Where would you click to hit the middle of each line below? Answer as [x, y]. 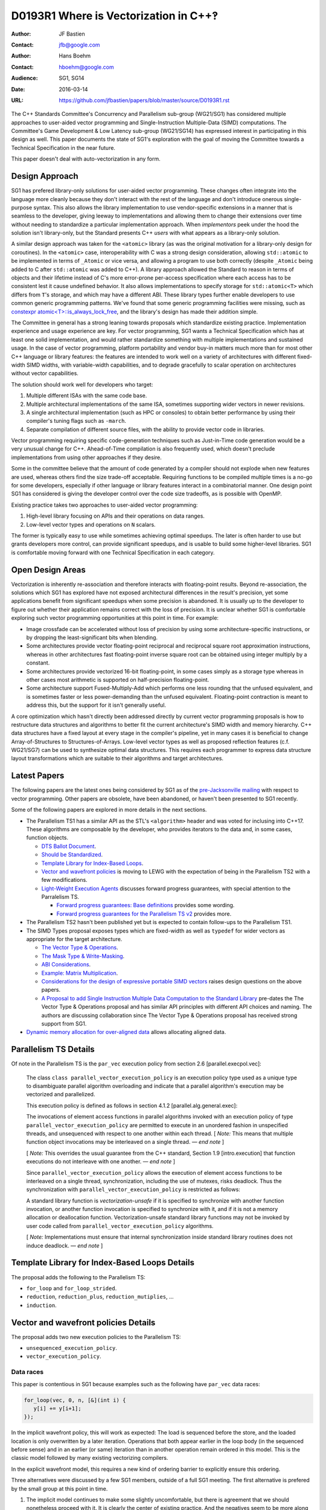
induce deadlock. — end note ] [65, 1245]
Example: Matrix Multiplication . [80, 973]
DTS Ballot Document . [69, 846]
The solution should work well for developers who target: [82, 384]
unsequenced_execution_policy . [72, 1348]
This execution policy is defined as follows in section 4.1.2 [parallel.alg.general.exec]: [132, 1105]
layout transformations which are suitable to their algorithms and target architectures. [117, 759]
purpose [22, 207]
